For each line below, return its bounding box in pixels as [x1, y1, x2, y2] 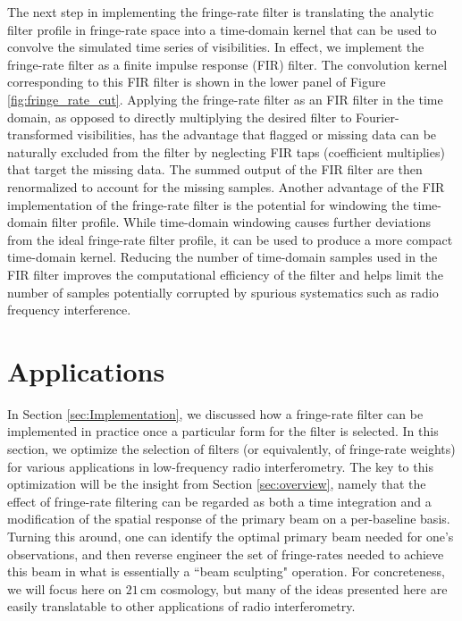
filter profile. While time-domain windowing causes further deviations [51, 213, 432, 231]
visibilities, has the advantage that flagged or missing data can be [77, 125, 437, 144]
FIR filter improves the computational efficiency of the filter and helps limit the [7, 264, 443, 283]
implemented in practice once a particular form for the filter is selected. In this [7, 422, 439, 441]
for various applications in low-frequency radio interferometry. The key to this [7, 457, 433, 475]
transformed [7, 125, 73, 144]
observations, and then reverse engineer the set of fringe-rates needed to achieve [7, 544, 444, 563]
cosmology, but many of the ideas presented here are [160, 579, 448, 598]
